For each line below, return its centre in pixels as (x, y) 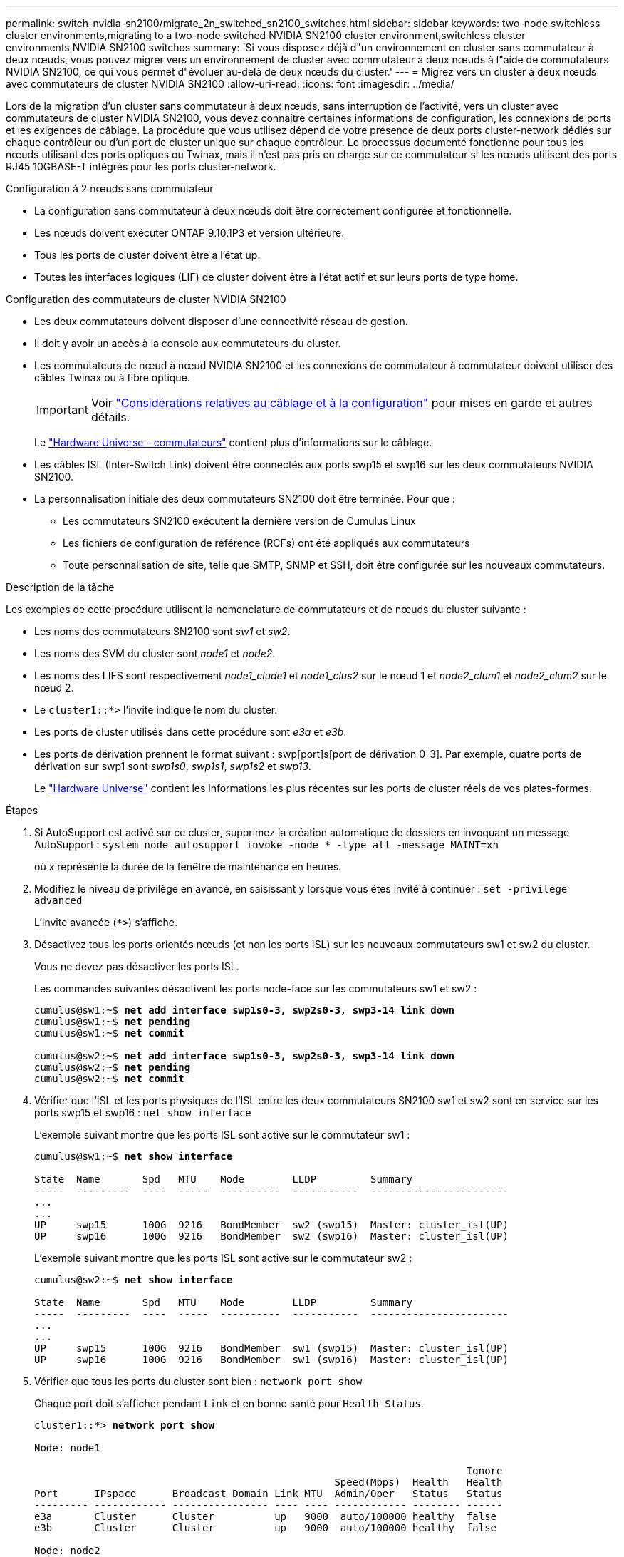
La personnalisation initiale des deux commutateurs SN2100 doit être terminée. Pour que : (245, 499)
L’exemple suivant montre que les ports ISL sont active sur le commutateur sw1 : (222, 1135)
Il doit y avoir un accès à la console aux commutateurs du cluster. (188, 343)
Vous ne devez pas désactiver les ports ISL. (137, 966)
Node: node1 (67, 1448)
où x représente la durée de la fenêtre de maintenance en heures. (188, 867)
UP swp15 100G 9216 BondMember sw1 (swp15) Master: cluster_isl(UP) (271, 1348)
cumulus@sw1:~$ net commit (109, 1033)
